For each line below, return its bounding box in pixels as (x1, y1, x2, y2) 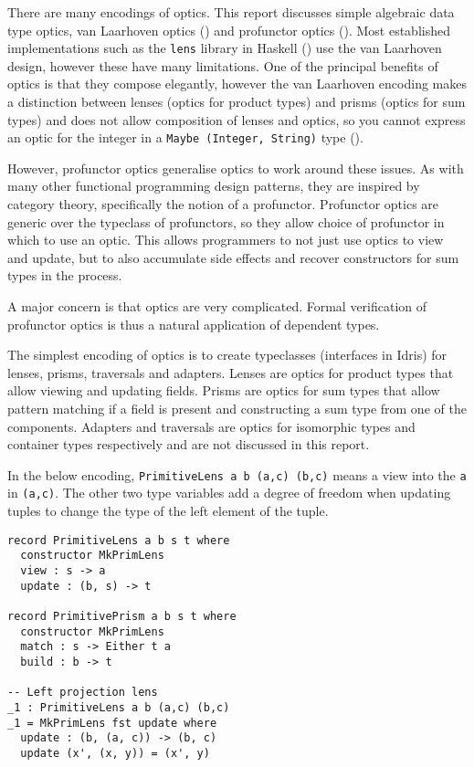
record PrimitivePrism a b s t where (7, 609, 237, 623)
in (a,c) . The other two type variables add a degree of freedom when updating (7, 483, 451, 502)
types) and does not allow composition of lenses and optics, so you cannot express (7, 110, 466, 129)
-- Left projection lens (7, 686, 158, 699)
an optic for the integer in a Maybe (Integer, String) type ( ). (7, 128, 363, 147)
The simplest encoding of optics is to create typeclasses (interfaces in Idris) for (7, 345, 448, 364)
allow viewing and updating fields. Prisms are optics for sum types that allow (7, 381, 440, 400)
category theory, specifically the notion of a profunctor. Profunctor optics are (7, 194, 439, 214)
